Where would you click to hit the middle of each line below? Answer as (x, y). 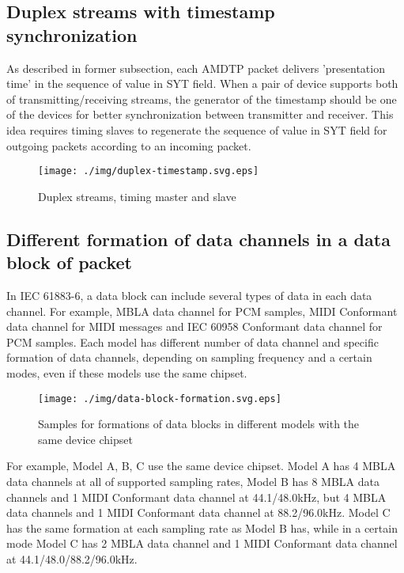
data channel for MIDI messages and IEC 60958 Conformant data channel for (194, 326)
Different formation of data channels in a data (198, 239)
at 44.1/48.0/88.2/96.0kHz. (72, 558)
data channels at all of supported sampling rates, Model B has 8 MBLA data (193, 481)
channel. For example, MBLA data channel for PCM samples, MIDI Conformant (202, 311)
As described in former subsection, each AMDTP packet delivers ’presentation (196, 68)
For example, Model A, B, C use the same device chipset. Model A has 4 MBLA (201, 466)
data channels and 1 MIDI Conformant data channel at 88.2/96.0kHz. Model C (198, 512)
